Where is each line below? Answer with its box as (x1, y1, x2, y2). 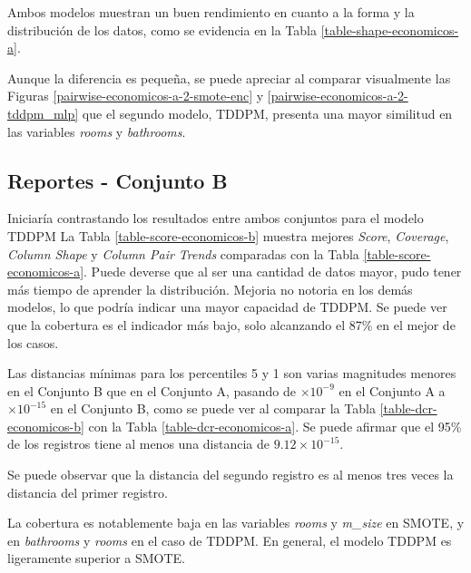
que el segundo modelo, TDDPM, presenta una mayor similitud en (82, 103, 453, 122)
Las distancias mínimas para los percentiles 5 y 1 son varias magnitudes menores (7, 364, 456, 383)
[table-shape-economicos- (320, 20, 459, 39)
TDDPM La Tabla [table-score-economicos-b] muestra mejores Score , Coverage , (7, 226, 449, 245)
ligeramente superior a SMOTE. (7, 549, 186, 568)
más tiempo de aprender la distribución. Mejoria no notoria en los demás (7, 279, 413, 298)
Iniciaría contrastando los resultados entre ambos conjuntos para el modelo (7, 209, 424, 228)
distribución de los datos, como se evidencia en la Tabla (7, 20, 317, 39)
